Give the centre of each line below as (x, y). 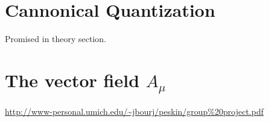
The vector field (72, 80)
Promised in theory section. (56, 39)
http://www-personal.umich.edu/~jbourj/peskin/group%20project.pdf (134, 111)
